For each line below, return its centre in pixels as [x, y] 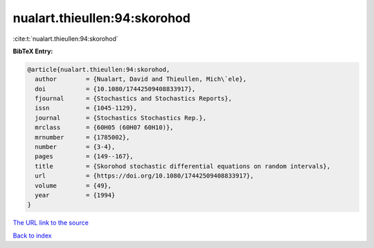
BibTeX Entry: [33, 51]
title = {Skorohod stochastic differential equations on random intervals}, [183, 166]
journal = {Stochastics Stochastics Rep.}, [121, 118]
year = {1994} [75, 195]
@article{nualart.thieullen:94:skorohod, [99, 69]
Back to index [32, 236]
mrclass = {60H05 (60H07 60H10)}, [104, 127]
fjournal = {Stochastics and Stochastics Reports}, [133, 99]
